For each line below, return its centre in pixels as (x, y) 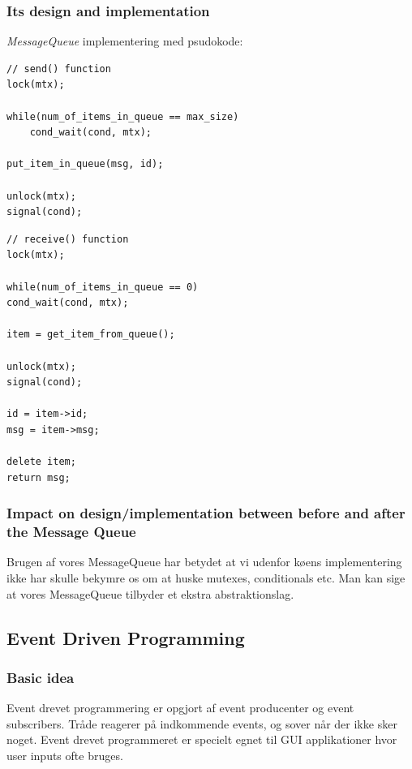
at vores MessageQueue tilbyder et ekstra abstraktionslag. (150, 593)
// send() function (59, 69)
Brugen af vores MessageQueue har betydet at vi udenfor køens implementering (204, 562)
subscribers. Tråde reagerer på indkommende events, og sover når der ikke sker (202, 723)
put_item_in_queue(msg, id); (85, 164)
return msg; (39, 477)
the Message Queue (71, 532)
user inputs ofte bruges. (65, 755)
